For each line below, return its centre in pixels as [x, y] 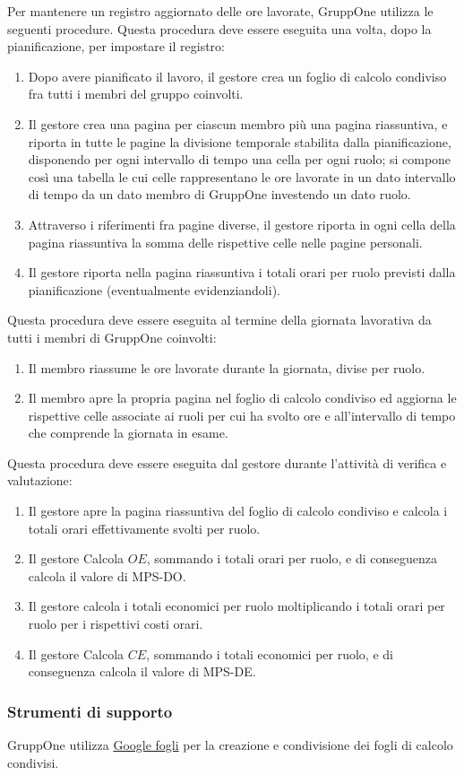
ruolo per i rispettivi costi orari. [116, 624]
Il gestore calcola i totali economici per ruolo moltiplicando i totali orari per [236, 606]
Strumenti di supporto [90, 711]
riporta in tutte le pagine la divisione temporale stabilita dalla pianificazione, [240, 141]
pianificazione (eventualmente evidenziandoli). [154, 289]
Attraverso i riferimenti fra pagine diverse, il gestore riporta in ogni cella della [242, 224]
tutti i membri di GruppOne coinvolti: [112, 337]
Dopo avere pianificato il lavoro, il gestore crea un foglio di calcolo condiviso [237, 76]
